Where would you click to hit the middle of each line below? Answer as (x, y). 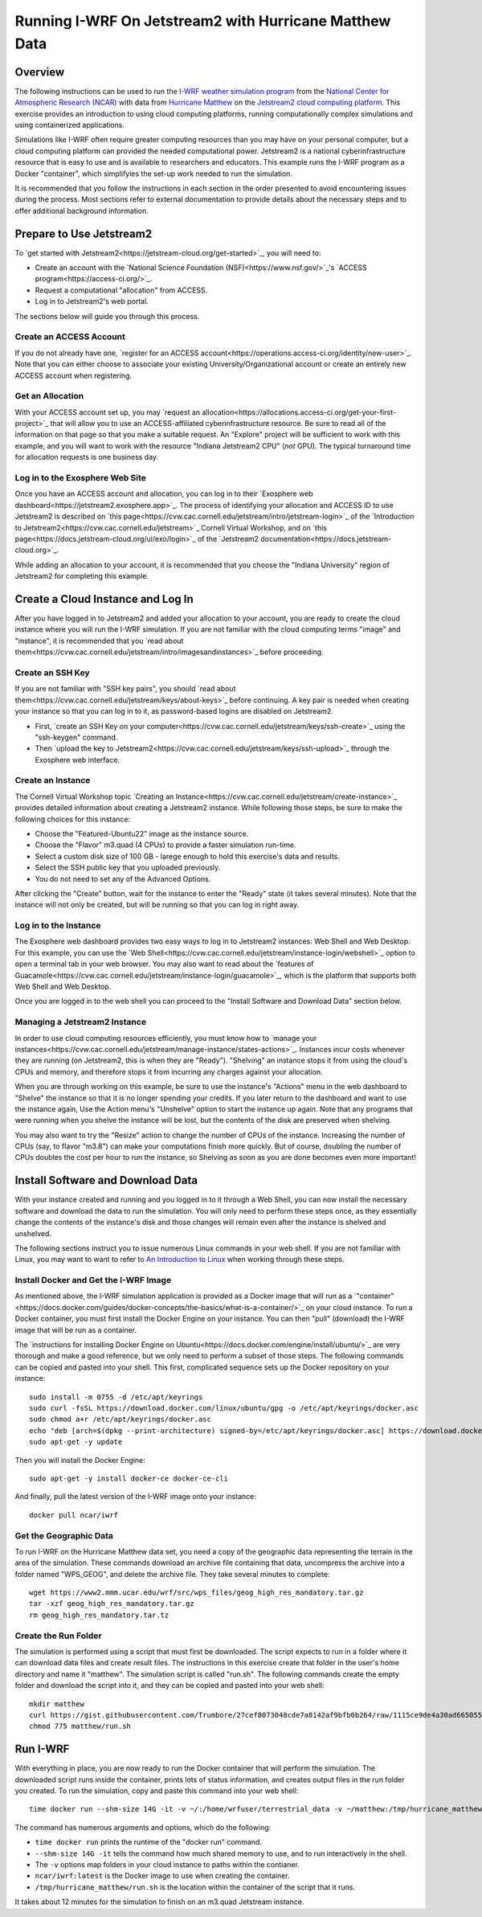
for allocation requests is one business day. (87, 457)
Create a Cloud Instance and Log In (104, 599)
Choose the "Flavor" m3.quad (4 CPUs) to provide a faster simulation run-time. (165, 845)
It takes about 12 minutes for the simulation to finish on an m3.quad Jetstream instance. (159, 1902)
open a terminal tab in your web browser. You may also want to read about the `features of (164, 964)
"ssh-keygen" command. (76, 737)
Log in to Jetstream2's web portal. (92, 301)
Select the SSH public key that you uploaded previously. (128, 867)
